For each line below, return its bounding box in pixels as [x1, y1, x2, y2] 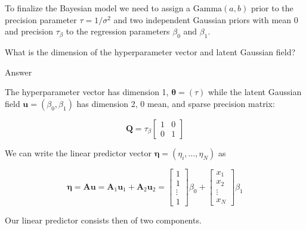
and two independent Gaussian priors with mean [113, 13, 292, 26]
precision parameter [5, 13, 77, 26]
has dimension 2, [76, 97, 138, 109]
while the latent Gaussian [208, 86, 302, 98]
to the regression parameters [66, 25, 170, 37]
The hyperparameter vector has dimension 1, [5, 86, 169, 98]
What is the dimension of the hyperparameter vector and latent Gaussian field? [5, 45, 296, 58]
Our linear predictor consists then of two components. [5, 213, 202, 226]
